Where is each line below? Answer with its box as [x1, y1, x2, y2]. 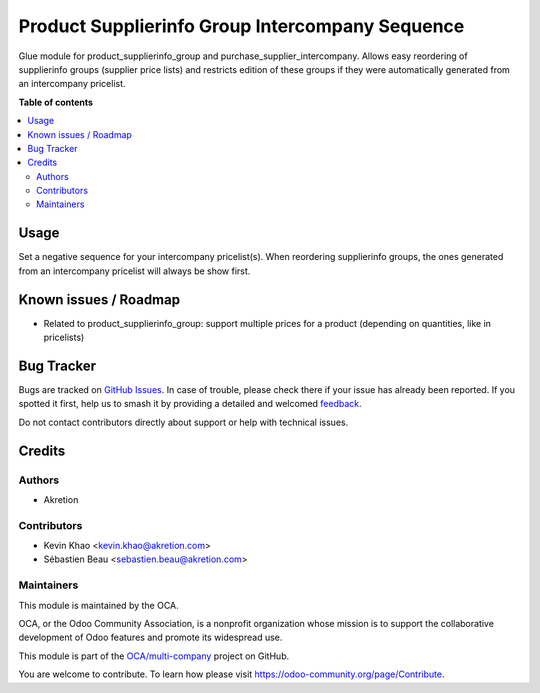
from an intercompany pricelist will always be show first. [18, 265, 251, 277]
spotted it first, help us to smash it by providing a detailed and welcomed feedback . [18, 398, 362, 410]
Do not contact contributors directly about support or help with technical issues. [18, 416, 349, 428]
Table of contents [18, 96, 94, 108]
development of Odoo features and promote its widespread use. [18, 631, 283, 644]
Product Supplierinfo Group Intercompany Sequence [18, 15, 465, 37]
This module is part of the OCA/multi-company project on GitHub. [18, 650, 290, 662]
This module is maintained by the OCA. [18, 599, 179, 611]
